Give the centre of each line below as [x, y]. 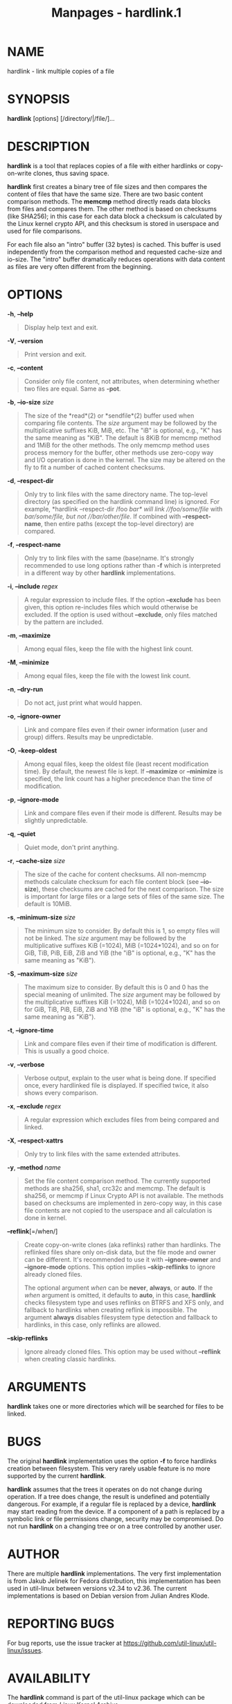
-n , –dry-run [25, 689]
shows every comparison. [61, 1092]
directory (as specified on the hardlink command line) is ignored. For [122, 501]
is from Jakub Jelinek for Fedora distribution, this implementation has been [114, 1581]
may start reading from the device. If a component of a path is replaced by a [116, 1511]
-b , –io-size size [30, 402]
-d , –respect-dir [30, 480]
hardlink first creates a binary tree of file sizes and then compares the [107, 186]
